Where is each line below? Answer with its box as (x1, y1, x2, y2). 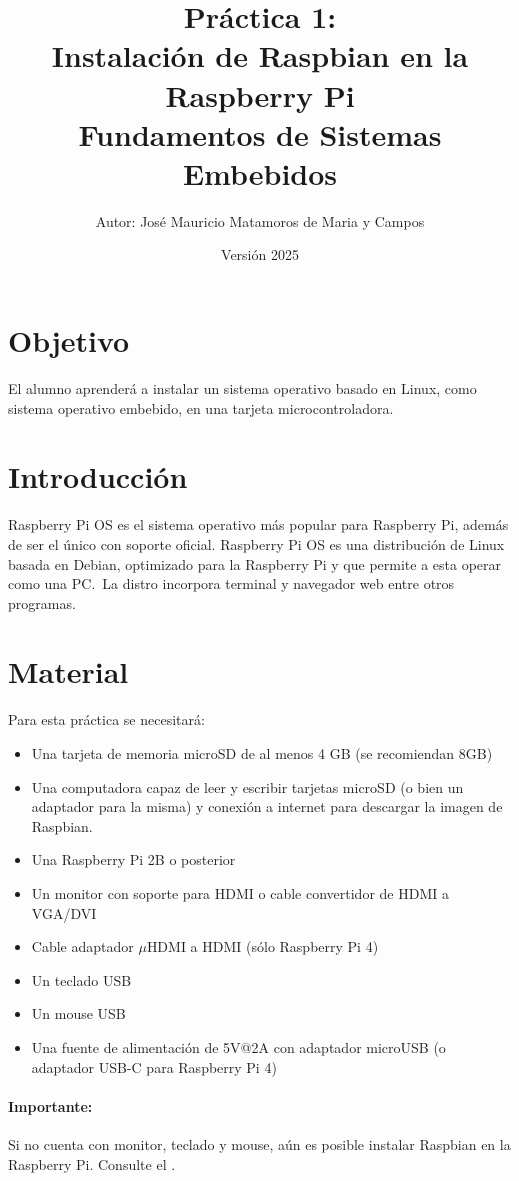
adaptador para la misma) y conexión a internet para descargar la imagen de (31, 796, 503, 817)
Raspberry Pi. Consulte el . (8, 1153, 176, 1174)
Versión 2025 (221, 244, 299, 265)
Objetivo (8, 320, 130, 361)
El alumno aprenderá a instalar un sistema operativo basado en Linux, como (8, 378, 477, 398)
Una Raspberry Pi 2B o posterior (31, 849, 236, 870)
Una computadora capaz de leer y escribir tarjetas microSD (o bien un (31, 776, 464, 797)
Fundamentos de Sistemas (78, 113, 442, 154)
